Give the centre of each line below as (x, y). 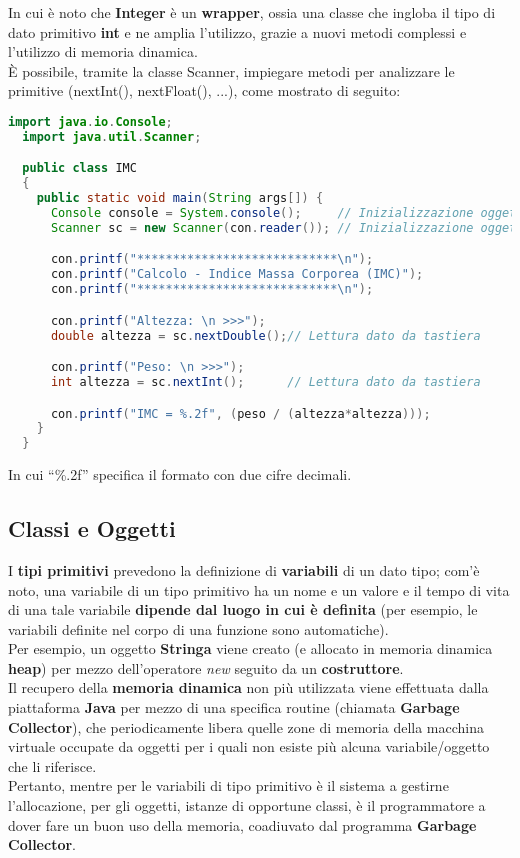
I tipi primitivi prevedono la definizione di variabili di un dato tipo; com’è (244, 569)
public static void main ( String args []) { (180, 198)
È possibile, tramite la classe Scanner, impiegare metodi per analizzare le (231, 70)
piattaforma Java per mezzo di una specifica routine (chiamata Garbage (234, 707)
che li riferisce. (52, 765)
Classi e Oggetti (92, 528)
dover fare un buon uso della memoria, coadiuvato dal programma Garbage (242, 824)
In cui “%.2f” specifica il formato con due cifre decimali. (180, 474)
